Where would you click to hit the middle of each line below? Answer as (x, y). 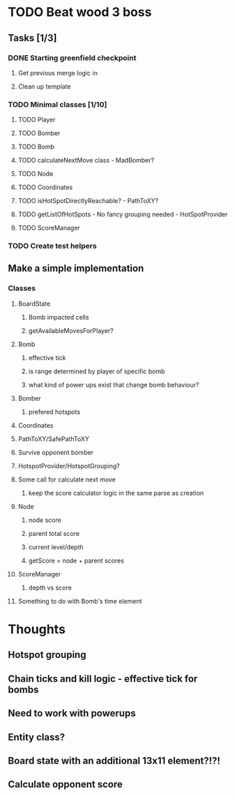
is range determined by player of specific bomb (97, 371)
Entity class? (37, 737)
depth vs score (50, 588)
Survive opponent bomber (55, 452)
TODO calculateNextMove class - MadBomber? (86, 161)
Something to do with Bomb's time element (80, 601)
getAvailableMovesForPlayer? (71, 330)
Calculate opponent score (65, 785)
